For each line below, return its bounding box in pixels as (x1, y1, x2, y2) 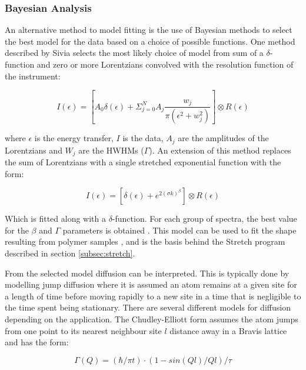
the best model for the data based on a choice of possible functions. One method (5, 35, 295, 47)
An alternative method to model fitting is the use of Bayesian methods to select (5, 24, 292, 36)
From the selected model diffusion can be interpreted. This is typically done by (5, 266, 290, 279)
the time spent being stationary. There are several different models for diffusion (5, 301, 291, 314)
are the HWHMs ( (78, 144, 144, 156)
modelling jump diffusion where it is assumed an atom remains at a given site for (5, 278, 297, 291)
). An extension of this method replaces (149, 144, 291, 156)
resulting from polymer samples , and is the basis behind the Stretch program (5, 235, 285, 248)
